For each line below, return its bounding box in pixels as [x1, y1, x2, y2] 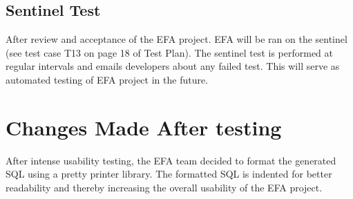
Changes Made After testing [6, 113, 282, 141]
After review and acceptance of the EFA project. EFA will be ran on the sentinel [6, 32, 347, 46]
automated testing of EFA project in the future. [6, 72, 209, 86]
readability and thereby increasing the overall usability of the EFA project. [6, 180, 323, 194]
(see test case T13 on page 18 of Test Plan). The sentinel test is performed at [6, 45, 333, 59]
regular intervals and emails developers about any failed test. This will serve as [6, 59, 340, 73]
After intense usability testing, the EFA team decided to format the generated [6, 153, 336, 167]
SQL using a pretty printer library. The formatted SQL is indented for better [6, 167, 332, 181]
